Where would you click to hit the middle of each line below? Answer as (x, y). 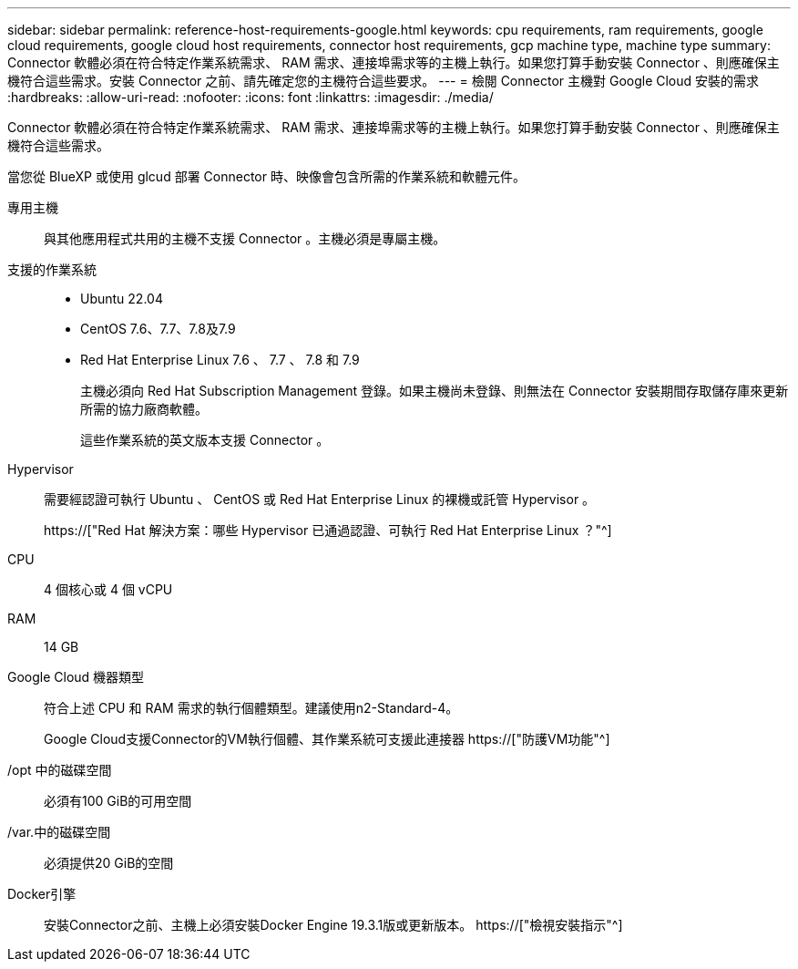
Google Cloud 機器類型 (76, 677)
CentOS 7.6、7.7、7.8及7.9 (158, 329)
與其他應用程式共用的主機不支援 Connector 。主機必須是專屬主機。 (245, 238)
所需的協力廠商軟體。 (144, 409)
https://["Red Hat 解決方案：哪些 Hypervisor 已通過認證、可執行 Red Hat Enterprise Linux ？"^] (328, 530)
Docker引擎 (42, 894)
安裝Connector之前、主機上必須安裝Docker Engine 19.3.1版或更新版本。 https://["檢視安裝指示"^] (333, 925)
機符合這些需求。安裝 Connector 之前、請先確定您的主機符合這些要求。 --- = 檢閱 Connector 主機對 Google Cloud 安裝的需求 (384, 81)
